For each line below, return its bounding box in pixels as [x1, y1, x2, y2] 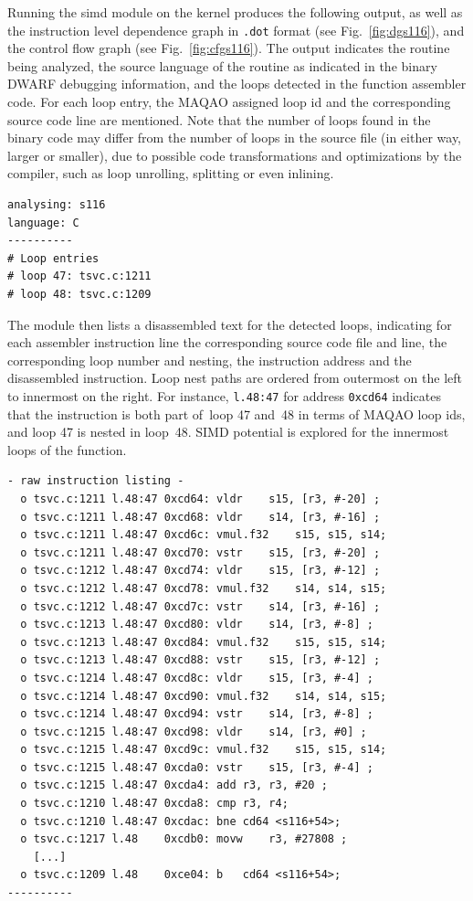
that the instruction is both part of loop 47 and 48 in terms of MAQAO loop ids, [7, 404, 466, 423]
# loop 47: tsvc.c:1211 [7, 270, 152, 283]
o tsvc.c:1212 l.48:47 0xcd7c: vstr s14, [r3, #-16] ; [20, 599, 381, 613]
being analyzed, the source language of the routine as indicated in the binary [7, 56, 437, 75]
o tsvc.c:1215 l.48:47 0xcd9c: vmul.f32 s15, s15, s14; [20, 743, 387, 757]
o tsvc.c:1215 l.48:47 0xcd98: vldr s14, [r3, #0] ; [20, 725, 367, 738]
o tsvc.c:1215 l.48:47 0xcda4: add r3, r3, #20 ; [20, 779, 328, 792]
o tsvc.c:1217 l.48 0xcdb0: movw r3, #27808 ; [20, 832, 348, 846]
